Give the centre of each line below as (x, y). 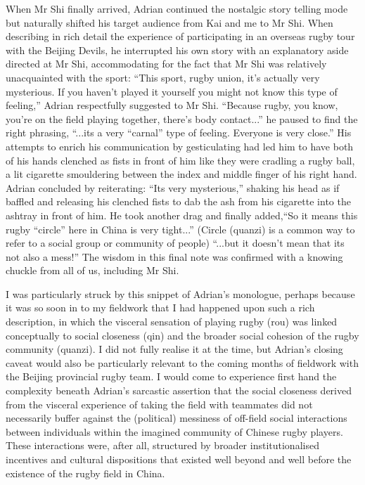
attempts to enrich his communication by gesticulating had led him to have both (180, 146)
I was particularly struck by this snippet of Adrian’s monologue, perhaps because (180, 293)
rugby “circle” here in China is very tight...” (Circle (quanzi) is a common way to (180, 229)
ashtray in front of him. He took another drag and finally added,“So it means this (182, 215)
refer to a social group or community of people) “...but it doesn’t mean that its (175, 243)
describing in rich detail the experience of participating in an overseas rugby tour (180, 36)
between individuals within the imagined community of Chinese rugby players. (174, 431)
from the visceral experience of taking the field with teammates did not (159, 404)
